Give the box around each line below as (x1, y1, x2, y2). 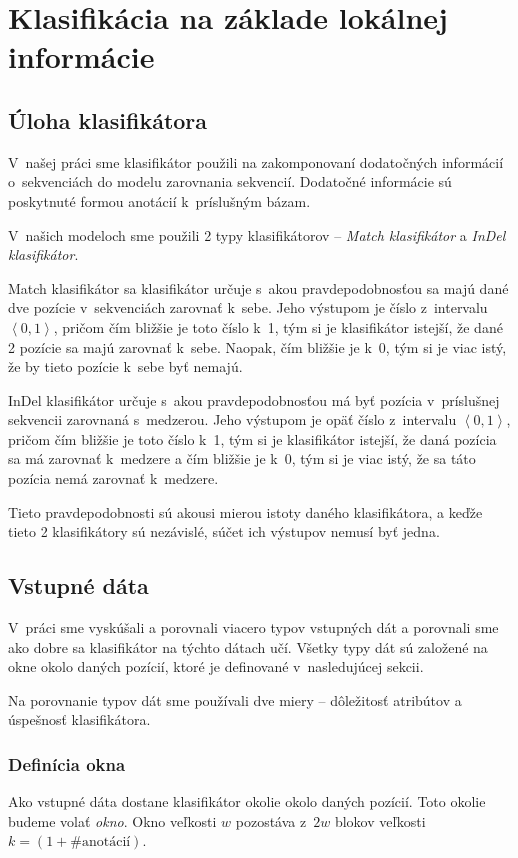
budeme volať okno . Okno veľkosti (8, 810, 217, 831)
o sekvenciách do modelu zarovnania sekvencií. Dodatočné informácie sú (8, 171, 452, 192)
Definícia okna (8, 751, 126, 776)
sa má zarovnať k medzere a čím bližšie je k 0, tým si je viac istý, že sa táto (8, 448, 476, 469)
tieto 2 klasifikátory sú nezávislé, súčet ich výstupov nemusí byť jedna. (8, 521, 440, 542)
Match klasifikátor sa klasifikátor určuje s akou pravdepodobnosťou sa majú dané (8, 277, 509, 298)
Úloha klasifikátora (8, 104, 208, 135)
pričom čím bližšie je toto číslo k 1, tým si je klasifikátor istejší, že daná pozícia (8, 428, 497, 449)
